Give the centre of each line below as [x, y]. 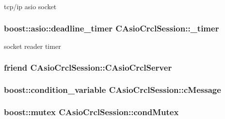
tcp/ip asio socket [30, 6]
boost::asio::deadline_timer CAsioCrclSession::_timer [112, 28]
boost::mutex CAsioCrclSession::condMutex [91, 112]
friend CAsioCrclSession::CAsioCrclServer [88, 67]
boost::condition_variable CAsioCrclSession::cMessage [112, 90]
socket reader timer [32, 46]
